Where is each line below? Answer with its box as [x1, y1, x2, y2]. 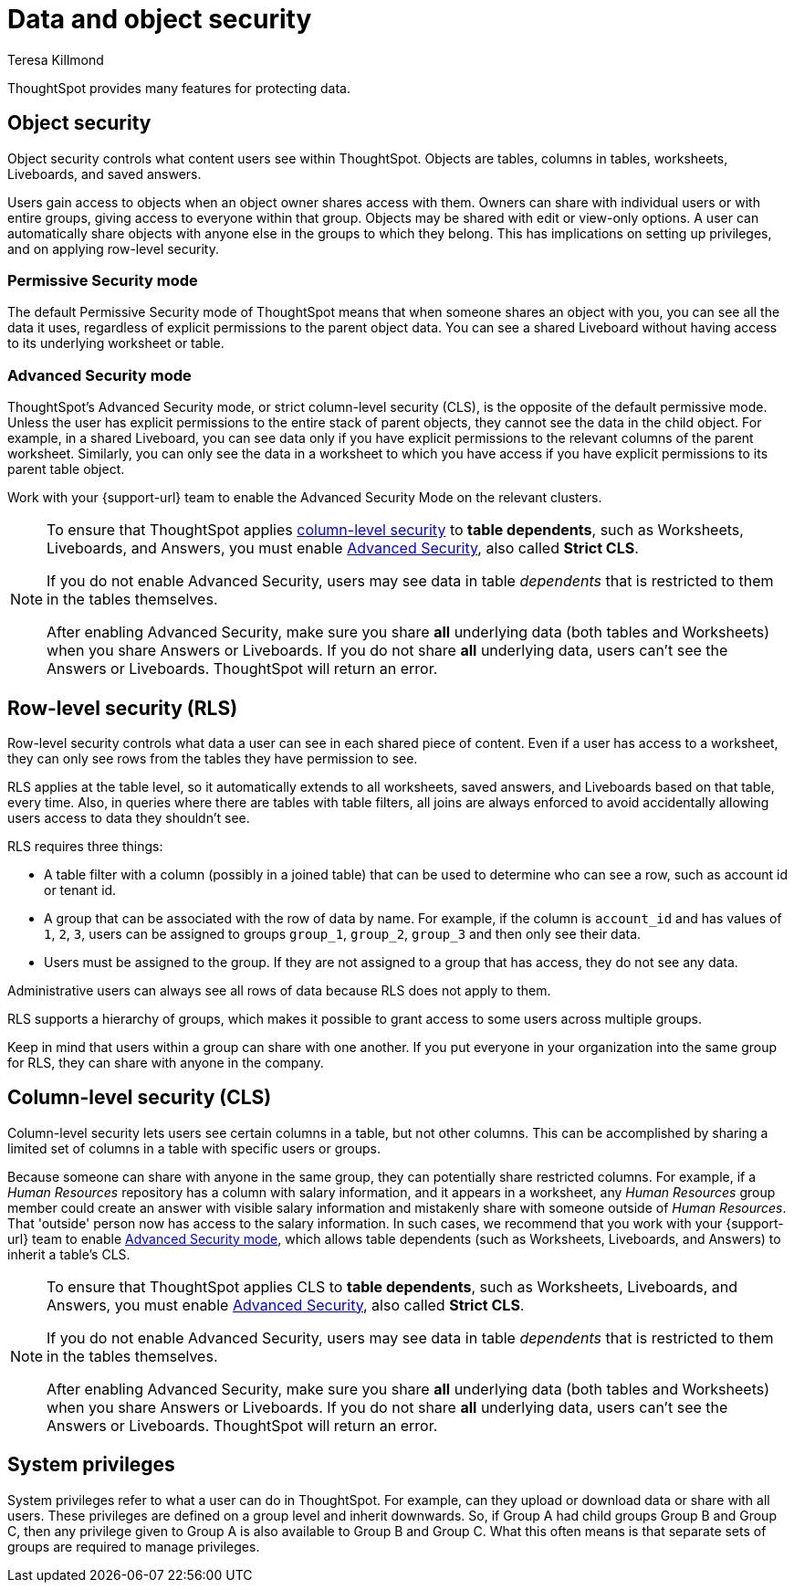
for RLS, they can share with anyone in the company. [7, 1054, 324, 1070]
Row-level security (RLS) [7, 696, 238, 720]
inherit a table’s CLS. [7, 1246, 131, 1262]
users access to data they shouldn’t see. [7, 809, 250, 826]
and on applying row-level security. [7, 240, 219, 257]
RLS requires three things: [7, 837, 163, 854]
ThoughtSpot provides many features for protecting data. [7, 79, 350, 96]
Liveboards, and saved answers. [7, 165, 202, 182]
